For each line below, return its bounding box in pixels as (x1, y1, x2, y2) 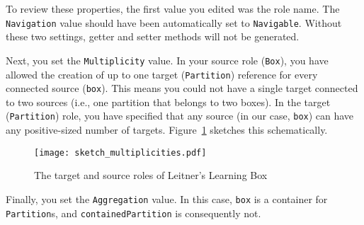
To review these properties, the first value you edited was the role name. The (6, 1, 340, 16)
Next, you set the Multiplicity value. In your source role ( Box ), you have (6, 52, 329, 67)
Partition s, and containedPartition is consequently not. (6, 205, 261, 220)
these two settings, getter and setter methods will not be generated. (6, 29, 300, 44)
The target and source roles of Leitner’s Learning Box (34, 168, 268, 183)
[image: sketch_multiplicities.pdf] (34, 147, 207, 158)
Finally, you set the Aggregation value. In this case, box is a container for (6, 191, 328, 206)
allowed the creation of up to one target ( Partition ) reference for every (6, 67, 318, 81)
